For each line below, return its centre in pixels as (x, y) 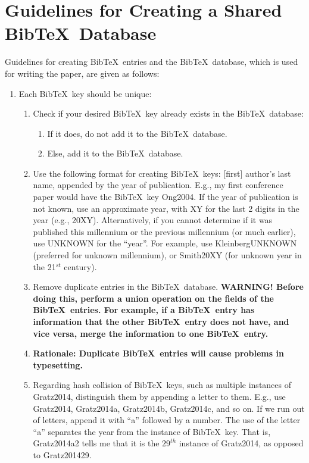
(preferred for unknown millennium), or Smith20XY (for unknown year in (167, 255)
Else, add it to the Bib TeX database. (115, 153)
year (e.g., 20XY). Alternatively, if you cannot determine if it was (153, 220)
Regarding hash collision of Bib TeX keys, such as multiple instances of (162, 385)
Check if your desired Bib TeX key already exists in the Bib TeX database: (168, 113)
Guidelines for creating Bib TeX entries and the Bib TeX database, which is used (152, 62)
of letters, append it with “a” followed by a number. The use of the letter (167, 420)
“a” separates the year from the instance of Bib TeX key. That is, (152, 431)
